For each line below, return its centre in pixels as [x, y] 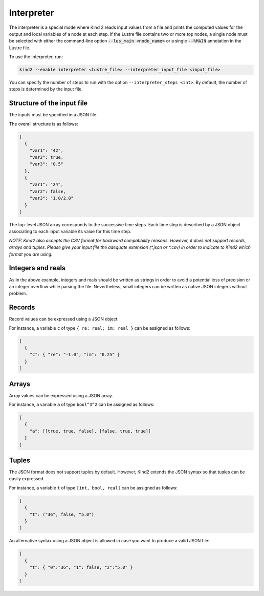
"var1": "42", [46, 150]
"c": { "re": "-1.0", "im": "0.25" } [75, 355]
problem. [18, 294]
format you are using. [31, 254]
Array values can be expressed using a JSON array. [61, 395]
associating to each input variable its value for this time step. [70, 232]
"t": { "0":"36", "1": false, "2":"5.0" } [81, 567]
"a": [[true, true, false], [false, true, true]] [90, 431]
